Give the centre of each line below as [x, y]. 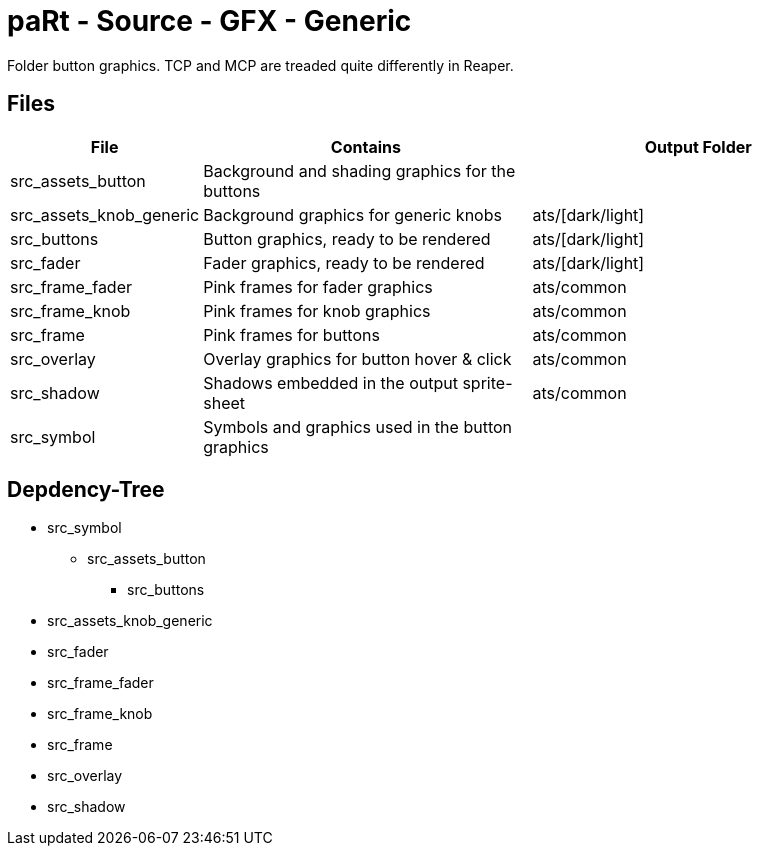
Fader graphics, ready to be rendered [344, 262]
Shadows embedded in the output [330, 382]
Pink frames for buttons [291, 334]
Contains [365, 146]
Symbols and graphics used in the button [358, 426]
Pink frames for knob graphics [317, 310]
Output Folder [698, 146]
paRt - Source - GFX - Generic [209, 21]
